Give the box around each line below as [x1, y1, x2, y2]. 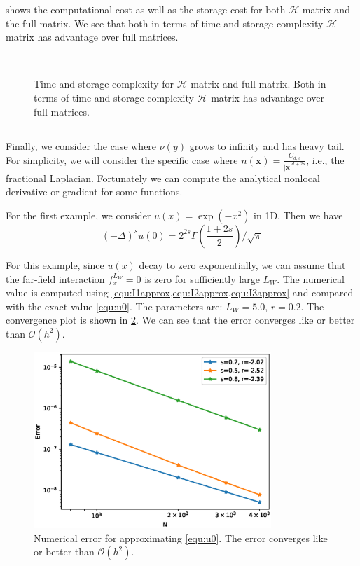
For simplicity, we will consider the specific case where [6, 152, 238, 167]
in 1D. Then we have [254, 207, 343, 222]
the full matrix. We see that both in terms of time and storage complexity [6, 15, 324, 30]
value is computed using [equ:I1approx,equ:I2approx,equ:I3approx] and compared [6, 285, 354, 300]
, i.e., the [306, 152, 345, 167]
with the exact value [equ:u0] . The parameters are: [6, 298, 223, 313]
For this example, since [6, 257, 104, 272]
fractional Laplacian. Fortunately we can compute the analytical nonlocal [6, 170, 320, 185]
